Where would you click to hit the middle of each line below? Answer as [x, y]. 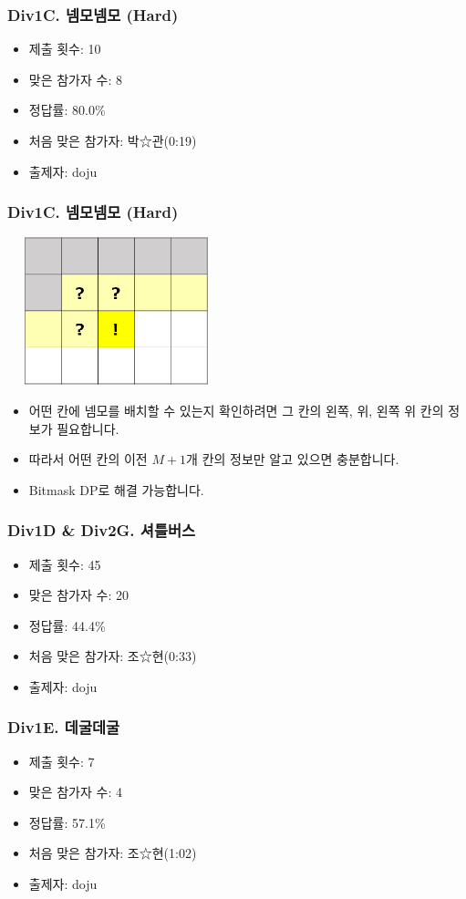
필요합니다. [88, 428]
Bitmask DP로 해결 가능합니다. [116, 489]
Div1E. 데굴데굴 [64, 727]
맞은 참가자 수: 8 [75, 79]
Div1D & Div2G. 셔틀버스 [102, 530]
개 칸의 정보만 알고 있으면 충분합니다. [293, 459]
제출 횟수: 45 [65, 564]
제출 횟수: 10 [65, 49]
